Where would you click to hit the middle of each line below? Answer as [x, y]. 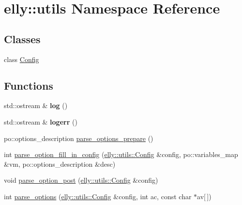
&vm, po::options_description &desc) [60, 164]
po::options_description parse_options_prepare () [79, 138]
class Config [22, 59]
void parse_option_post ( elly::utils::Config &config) [81, 180]
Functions [29, 85]
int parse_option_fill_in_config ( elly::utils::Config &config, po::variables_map [121, 154]
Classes [22, 39]
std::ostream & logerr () [41, 121]
